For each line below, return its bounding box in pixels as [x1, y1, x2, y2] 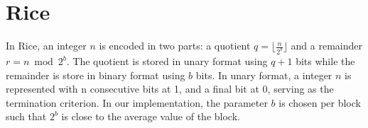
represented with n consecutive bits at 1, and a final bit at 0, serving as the [6, 81, 334, 96]
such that [6, 109, 47, 124]
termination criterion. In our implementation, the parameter [6, 95, 268, 110]
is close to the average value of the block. [61, 109, 240, 124]
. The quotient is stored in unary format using [66, 54, 268, 68]
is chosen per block [278, 95, 361, 110]
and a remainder [291, 38, 363, 53]
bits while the [296, 54, 355, 68]
